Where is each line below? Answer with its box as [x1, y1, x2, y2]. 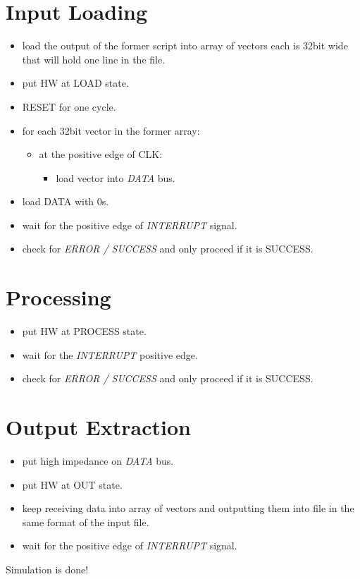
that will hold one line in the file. [22, 51, 166, 66]
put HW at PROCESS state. [22, 324, 147, 339]
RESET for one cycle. [22, 99, 116, 114]
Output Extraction [6, 413, 191, 441]
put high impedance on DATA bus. [22, 453, 174, 468]
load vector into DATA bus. [56, 170, 175, 185]
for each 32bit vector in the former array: [22, 123, 200, 138]
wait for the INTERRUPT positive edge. [22, 347, 198, 362]
